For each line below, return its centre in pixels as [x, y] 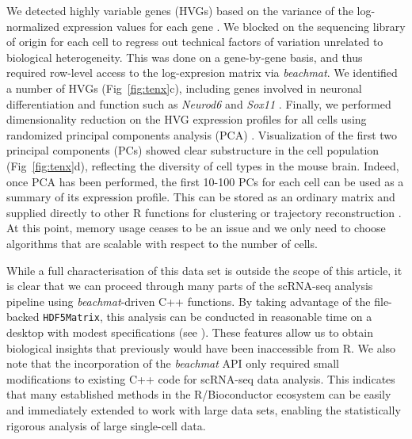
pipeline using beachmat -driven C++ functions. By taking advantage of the [189, 301]
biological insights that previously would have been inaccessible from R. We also [201, 347]
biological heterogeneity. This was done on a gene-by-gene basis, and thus [185, 57]
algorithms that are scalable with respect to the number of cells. [162, 243]
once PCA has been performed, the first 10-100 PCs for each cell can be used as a [205, 181]
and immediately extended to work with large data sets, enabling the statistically [204, 409]
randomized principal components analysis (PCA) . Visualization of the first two [202, 134]
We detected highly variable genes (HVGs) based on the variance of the [180, 10]
